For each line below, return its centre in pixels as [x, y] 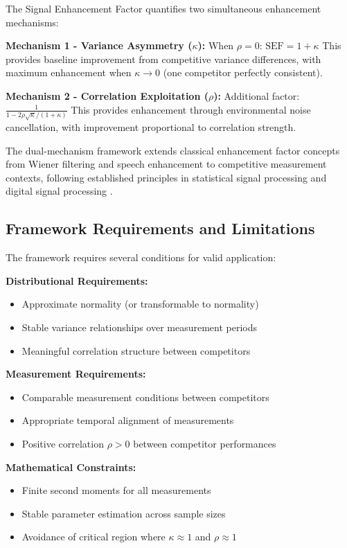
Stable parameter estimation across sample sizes [124, 513]
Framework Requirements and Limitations [160, 228]
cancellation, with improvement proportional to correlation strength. [151, 127]
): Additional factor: [257, 95]
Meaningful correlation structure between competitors [136, 350]
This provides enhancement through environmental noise [191, 109]
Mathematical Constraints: [71, 467]
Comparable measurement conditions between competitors [145, 397]
